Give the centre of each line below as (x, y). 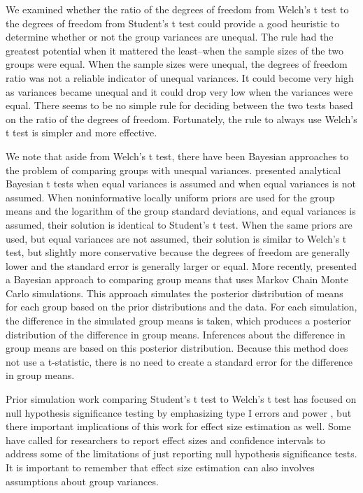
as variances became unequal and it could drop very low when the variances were (179, 91)
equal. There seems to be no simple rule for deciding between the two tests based (179, 105)
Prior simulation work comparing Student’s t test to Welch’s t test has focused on (181, 399)
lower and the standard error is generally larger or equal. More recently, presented (181, 265)
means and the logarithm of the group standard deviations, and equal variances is (181, 211)
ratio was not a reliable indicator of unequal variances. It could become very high (180, 77)
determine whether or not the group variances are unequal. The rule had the (170, 37)
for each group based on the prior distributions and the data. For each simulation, (181, 307)
